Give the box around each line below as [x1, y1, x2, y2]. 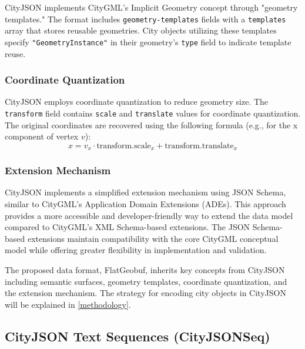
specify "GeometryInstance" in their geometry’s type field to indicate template [5, 35, 291, 48]
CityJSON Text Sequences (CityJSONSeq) [5, 327, 270, 345]
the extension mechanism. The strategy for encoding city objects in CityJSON [5, 287, 286, 299]
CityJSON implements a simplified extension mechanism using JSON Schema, [5, 186, 286, 198]
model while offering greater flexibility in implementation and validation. [5, 244, 267, 256]
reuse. [5, 47, 26, 59]
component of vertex [5, 130, 79, 142]
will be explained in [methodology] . [5, 298, 131, 310]
